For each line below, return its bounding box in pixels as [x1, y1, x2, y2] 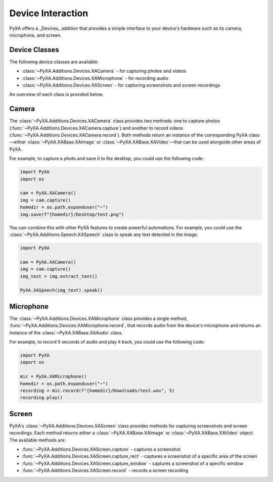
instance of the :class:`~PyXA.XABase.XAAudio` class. [9, 329, 123, 335]
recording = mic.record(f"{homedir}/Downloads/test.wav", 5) [20, 388, 175, 394]
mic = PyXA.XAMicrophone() [20, 374, 87, 379]
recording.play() [20, 395, 63, 401]
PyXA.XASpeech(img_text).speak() [20, 287, 103, 293]
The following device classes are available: [9, 59, 99, 65]
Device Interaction [9, 8, 88, 19]
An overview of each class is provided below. [9, 91, 104, 98]
